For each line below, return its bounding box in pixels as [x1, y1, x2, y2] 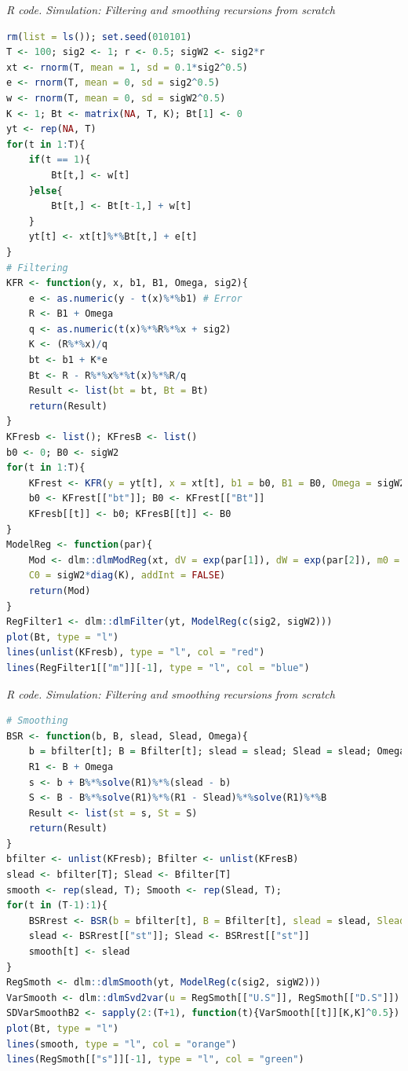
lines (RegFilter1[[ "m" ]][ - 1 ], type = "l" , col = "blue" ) [6, 662, 310, 673]
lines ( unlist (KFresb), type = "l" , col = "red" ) [6, 647, 265, 658]
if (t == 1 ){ [28, 154, 91, 166]
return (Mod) [28, 585, 91, 596]
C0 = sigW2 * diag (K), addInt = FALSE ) [28, 570, 226, 581]
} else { [28, 185, 63, 196]
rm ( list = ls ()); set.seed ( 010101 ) [6, 31, 192, 42]
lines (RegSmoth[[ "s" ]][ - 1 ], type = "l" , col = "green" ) [6, 1054, 304, 1065]
